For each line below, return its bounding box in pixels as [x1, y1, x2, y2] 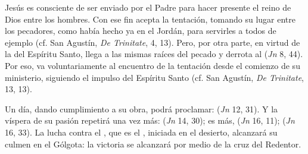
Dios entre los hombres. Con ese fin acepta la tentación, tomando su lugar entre [5, 12, 295, 25]
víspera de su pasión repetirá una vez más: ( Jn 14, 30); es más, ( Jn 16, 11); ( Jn [5, 114, 295, 127]
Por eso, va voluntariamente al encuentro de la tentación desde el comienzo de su [5, 59, 300, 71]
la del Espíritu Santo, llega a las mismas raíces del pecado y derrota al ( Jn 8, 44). [5, 48, 303, 60]
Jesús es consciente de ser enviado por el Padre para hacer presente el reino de [5, 1, 291, 13]
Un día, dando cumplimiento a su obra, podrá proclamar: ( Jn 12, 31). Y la [5, 102, 278, 115]
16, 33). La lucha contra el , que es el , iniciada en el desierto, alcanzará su [5, 125, 278, 138]
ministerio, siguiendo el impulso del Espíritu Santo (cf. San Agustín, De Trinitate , [5, 71, 304, 83]
